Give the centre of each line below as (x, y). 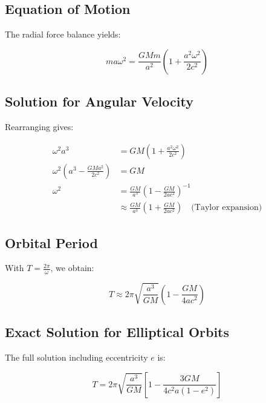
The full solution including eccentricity (76, 357)
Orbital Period (51, 242)
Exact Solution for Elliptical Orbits (117, 332)
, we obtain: (72, 268)
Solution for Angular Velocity (99, 101)
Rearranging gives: (39, 126)
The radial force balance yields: (63, 34)
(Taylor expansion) (227, 208)
